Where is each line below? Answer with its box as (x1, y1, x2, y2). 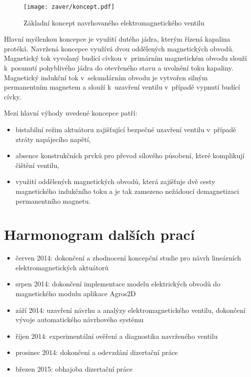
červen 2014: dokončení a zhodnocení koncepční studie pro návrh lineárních (15, 253, 241, 263)
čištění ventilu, (15, 160, 59, 170)
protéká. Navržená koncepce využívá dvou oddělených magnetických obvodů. (4, 43, 234, 53)
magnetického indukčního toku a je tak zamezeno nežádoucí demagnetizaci (15, 186, 239, 196)
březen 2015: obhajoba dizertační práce (15, 364, 133, 374)
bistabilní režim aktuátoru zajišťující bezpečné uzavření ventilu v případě (15, 124, 236, 134)
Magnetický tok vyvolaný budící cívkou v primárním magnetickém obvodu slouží (4, 53, 247, 63)
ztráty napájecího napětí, (15, 134, 91, 144)
